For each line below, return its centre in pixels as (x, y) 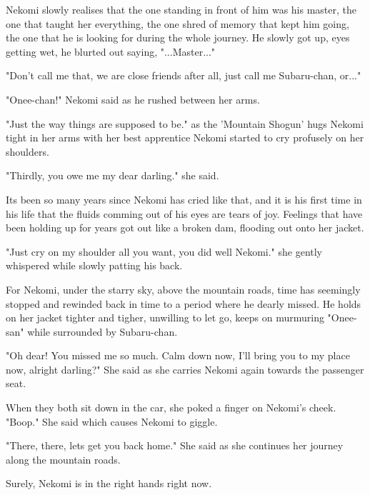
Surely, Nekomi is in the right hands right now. (109, 483)
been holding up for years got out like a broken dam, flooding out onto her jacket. (185, 227)
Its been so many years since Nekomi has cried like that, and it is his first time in (184, 199)
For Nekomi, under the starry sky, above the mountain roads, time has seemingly (183, 289)
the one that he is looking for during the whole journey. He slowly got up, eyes (178, 37)
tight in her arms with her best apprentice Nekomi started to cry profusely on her (185, 137)
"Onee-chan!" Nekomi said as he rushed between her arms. (133, 99)
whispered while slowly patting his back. (94, 265)
